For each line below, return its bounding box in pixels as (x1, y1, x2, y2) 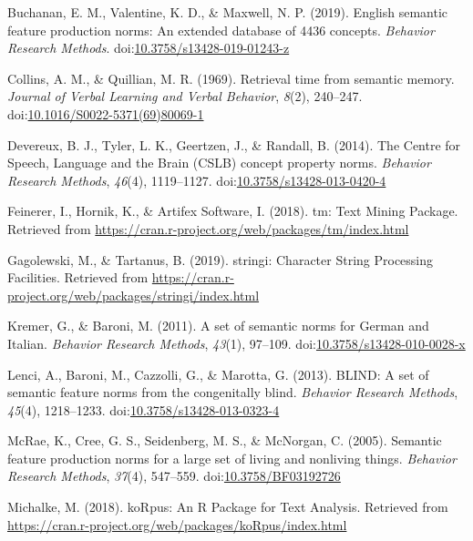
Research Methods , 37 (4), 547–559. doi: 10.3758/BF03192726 (7, 466, 341, 485)
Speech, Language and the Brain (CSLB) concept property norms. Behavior (7, 153, 431, 172)
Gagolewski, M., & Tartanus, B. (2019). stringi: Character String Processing (7, 250, 434, 269)
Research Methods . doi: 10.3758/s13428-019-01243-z (7, 38, 290, 57)
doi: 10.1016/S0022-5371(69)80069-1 (7, 104, 204, 123)
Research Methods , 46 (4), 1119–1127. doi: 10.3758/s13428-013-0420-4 (7, 170, 386, 189)
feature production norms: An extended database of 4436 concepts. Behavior (7, 20, 435, 39)
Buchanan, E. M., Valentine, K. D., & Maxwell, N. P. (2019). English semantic (7, 3, 447, 21)
